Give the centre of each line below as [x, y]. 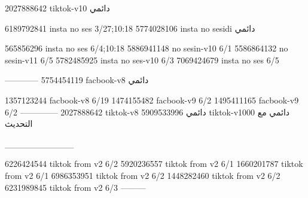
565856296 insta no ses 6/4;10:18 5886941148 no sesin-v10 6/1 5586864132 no [147, 48]
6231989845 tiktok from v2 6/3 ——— [75, 187]
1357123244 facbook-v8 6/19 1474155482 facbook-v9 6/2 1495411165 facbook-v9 [152, 100]
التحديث [19, 124]
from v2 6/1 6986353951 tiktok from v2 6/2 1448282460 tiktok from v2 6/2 [143, 175]
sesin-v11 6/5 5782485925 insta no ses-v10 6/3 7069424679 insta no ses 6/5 [142, 60]
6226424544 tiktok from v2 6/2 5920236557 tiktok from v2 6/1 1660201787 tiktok [154, 164]
